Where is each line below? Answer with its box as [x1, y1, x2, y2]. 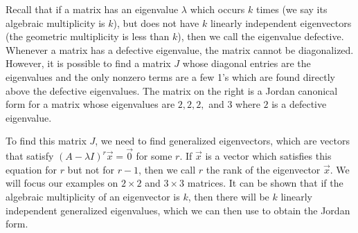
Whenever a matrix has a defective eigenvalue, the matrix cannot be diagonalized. [6, 42, 354, 57]
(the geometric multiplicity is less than [6, 29, 170, 44]
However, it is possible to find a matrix [6, 56, 171, 71]
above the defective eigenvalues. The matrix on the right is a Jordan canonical [6, 83, 338, 97]
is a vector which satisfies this [205, 149, 332, 163]
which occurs [190, 2, 245, 16]
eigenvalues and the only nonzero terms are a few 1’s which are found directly [6, 69, 336, 84]
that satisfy [6, 149, 54, 163]
